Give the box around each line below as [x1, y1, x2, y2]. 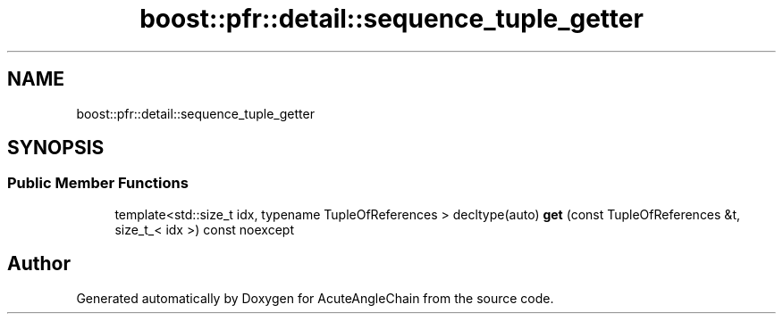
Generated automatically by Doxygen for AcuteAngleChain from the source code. [76, 290, 554, 306]
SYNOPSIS [7, 136, 105, 160]
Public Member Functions [7, 174, 189, 193]
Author [7, 252, 71, 276]
